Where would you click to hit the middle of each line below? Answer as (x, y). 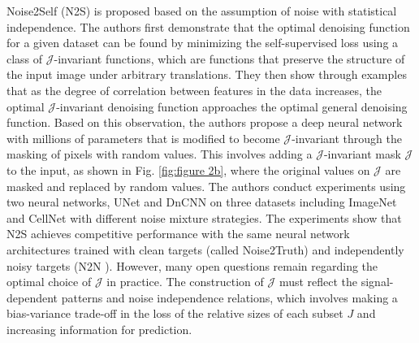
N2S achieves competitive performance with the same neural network (178, 234)
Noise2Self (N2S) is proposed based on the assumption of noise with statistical (202, 11)
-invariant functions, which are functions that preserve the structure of (229, 58)
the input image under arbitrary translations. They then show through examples (207, 74)
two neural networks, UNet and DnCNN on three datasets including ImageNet (202, 202)
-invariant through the (347, 138)
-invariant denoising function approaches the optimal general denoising (232, 106)
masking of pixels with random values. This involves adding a (160, 154)
